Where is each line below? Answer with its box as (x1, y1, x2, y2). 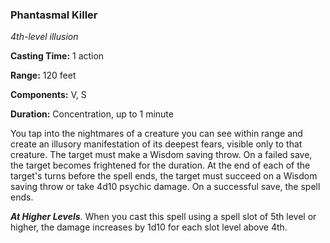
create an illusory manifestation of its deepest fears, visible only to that (10, 138, 303, 150)
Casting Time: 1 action (10, 50, 105, 62)
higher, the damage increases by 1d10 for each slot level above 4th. (10, 221, 288, 233)
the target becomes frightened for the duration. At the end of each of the (10, 159, 311, 172)
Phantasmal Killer (10, 8, 98, 22)
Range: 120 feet (10, 69, 77, 82)
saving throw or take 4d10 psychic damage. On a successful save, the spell (10, 181, 321, 193)
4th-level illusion (10, 31, 79, 43)
